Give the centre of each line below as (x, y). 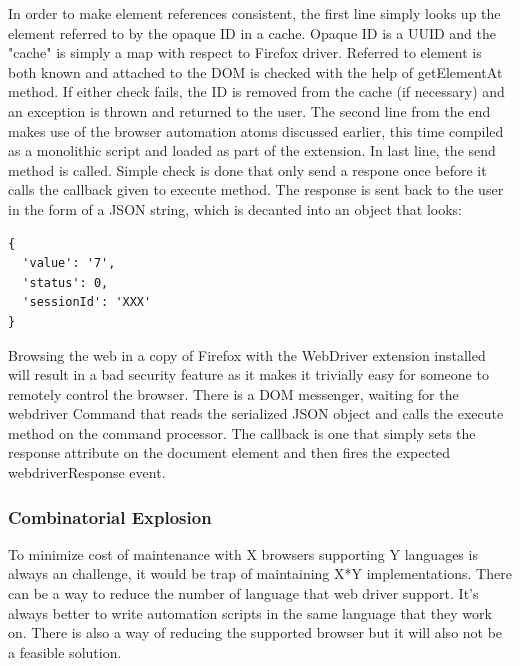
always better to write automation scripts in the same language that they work (250, 612)
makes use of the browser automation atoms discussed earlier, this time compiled (256, 130)
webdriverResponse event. (87, 472)
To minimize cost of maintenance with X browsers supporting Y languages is (243, 553)
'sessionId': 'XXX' (87, 302)
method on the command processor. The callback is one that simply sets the (242, 432)
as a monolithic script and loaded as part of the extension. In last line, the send (252, 150)
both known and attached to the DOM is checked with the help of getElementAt (255, 71)
